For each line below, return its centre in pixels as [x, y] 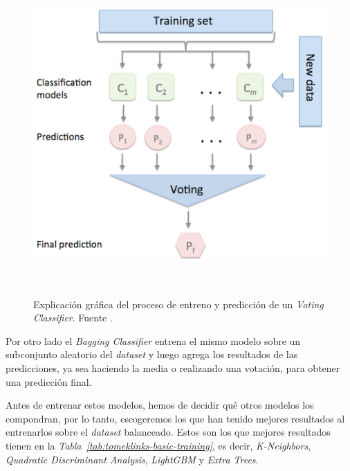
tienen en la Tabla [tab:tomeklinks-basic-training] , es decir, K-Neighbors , [158, 445]
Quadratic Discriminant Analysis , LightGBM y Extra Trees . [132, 459]
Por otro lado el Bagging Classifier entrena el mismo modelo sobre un [153, 340]
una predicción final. [49, 381]
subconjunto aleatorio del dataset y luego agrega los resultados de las [152, 354]
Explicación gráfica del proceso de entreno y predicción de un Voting [178, 304]
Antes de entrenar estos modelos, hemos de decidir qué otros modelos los [160, 405]
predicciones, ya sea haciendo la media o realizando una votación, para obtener [173, 367]
